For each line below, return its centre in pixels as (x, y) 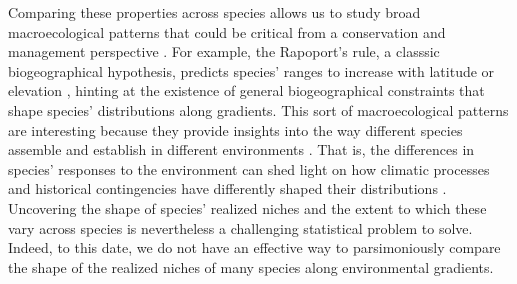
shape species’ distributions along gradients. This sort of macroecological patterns (258, 109)
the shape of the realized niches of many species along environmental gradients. (251, 266)
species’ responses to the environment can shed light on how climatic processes (249, 168)
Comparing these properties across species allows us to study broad (214, 12)
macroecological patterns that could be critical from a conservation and (227, 31)
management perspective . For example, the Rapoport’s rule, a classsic (224, 51)
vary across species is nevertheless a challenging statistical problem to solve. (240, 227)
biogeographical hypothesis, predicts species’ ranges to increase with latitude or (251, 70)
